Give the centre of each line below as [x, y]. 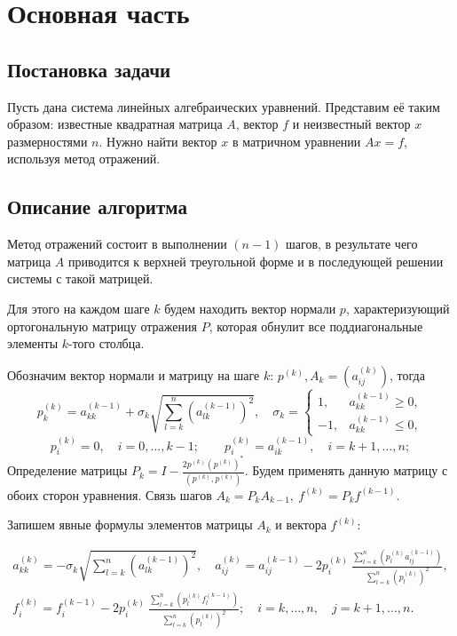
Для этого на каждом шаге [79, 308]
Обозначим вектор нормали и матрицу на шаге [134, 374]
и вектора [301, 525]
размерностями [47, 141]
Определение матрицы [67, 470]
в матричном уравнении [296, 141]
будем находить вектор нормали [250, 308]
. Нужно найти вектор [158, 141]
